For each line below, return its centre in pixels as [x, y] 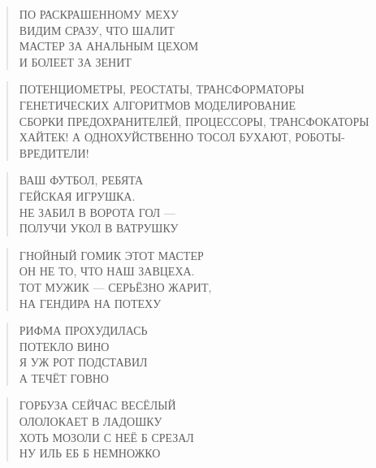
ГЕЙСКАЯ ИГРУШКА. [77, 195]
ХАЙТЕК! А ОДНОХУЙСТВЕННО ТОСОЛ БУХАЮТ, [155, 137]
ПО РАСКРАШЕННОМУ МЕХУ [99, 14]
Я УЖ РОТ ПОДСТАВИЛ [83, 362]
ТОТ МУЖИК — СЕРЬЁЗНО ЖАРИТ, [115, 286]
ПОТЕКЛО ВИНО [64, 346]
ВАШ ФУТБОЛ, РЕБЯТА [81, 180]
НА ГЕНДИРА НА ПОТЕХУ [90, 303]
